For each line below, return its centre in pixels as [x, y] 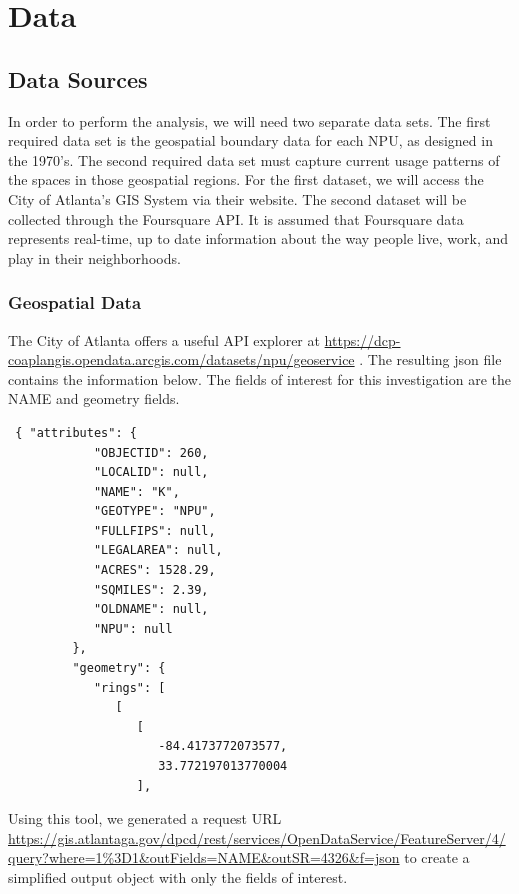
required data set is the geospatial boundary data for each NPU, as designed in [250, 140]
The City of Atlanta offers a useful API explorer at [164, 339]
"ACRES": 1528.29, [154, 570]
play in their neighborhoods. [94, 257]
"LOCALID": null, [151, 472]
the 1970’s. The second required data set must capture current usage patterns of [254, 159]
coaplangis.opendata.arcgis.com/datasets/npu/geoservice [181, 359]
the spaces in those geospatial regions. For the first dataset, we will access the [246, 179]
